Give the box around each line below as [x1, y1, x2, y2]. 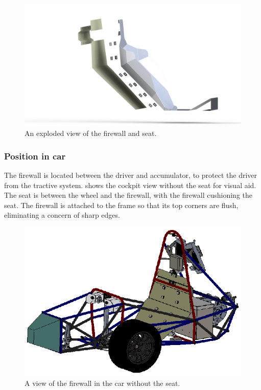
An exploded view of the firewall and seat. [25, 128, 157, 139]
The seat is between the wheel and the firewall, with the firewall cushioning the [4, 190, 252, 200]
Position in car [4, 149, 66, 162]
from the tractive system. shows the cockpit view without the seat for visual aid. [4, 179, 256, 190]
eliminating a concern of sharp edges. [4, 210, 120, 220]
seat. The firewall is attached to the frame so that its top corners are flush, [4, 199, 239, 210]
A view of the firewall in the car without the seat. [25, 377, 180, 388]
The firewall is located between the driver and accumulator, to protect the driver [4, 169, 257, 180]
